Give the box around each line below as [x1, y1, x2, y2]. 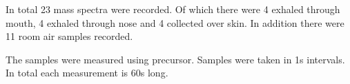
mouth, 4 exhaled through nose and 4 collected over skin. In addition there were [6, 15, 344, 30]
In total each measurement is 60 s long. [6, 65, 168, 80]
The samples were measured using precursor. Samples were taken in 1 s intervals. [6, 52, 345, 66]
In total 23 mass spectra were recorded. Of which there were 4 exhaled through [6, 2, 340, 16]
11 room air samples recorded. [6, 29, 133, 43]
